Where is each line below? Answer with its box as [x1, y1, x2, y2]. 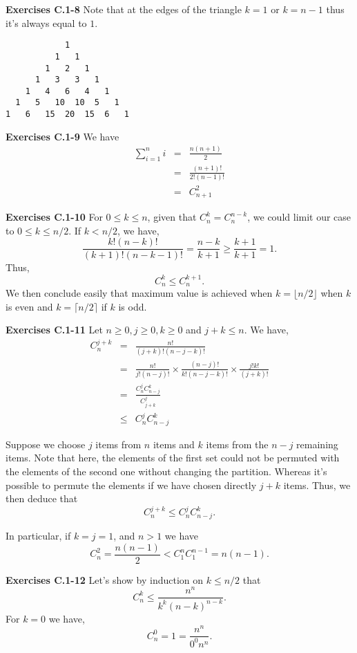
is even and [6, 299, 53, 313]
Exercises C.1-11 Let [6, 322, 103, 337]
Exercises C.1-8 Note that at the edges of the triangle [6, 2, 242, 16]
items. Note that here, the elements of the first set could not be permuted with [6, 450, 340, 465]
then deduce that [6, 491, 78, 506]
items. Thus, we [283, 477, 351, 492]
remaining [296, 436, 338, 451]
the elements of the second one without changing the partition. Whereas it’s [6, 464, 327, 479]
